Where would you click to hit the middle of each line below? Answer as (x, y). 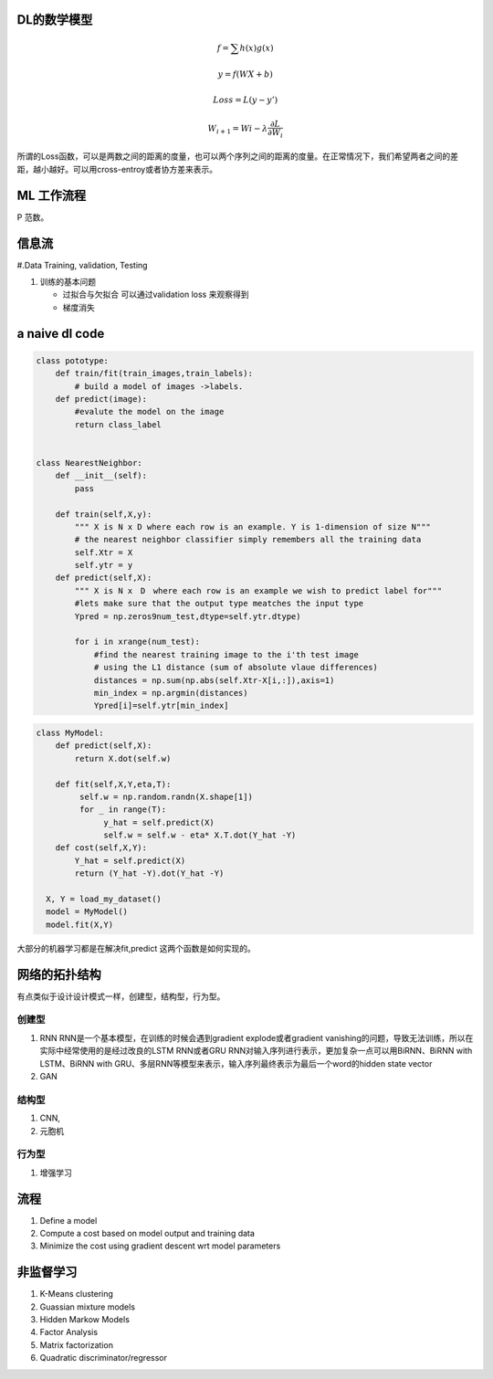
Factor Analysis (69, 1332)
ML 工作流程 (52, 195)
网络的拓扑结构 (59, 974)
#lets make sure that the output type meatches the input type (219, 604)
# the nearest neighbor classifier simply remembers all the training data (248, 540)
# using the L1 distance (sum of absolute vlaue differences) (236, 668)
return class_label (118, 424)
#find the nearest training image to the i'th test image (226, 654)
